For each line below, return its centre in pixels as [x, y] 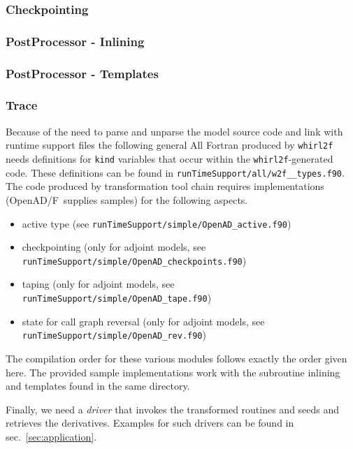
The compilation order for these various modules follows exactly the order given [176, 358]
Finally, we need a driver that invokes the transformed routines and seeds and [173, 409]
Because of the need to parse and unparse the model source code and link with [174, 131]
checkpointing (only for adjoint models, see [114, 247]
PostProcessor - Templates [82, 73]
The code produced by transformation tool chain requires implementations [165, 186]
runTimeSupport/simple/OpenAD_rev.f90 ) [114, 335]
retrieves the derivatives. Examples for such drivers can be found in [150, 423]
